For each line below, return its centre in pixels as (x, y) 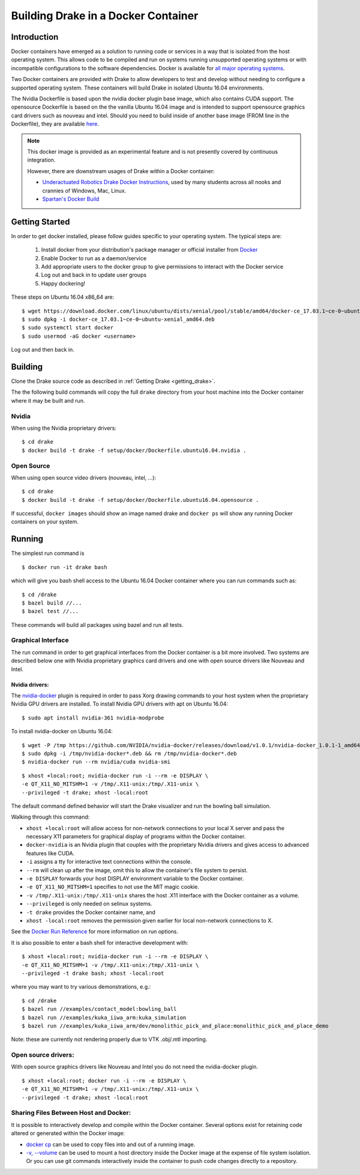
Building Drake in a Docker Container (105, 16)
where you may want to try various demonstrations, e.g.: (81, 987)
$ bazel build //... (52, 603)
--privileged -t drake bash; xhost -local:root (93, 973)
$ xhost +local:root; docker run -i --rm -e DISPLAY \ (104, 1081)
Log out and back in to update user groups (94, 275)
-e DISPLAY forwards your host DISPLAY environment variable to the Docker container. (135, 879)
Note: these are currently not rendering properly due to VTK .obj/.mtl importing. (109, 1039)
